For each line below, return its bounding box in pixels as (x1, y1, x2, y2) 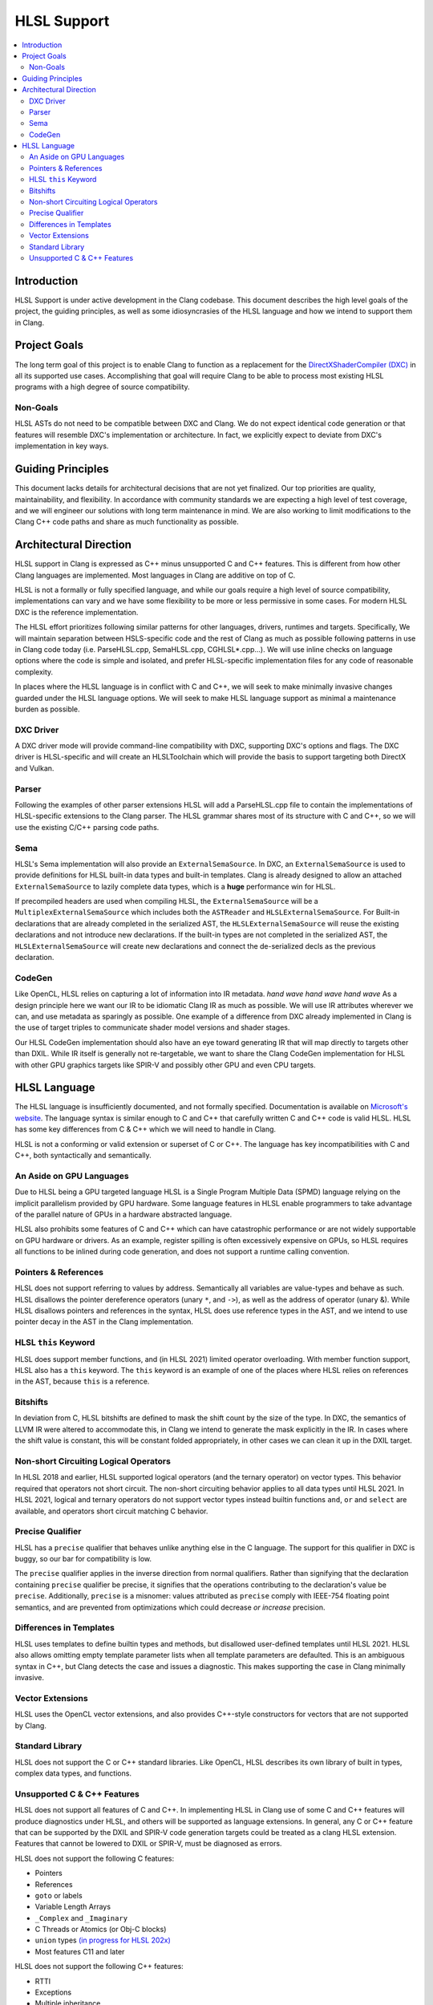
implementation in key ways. (14, 441, 109, 451)
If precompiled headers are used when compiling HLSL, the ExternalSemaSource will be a (14, 897, 318, 906)
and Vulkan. (14, 763, 55, 773)
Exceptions (34, 1987, 72, 1997)
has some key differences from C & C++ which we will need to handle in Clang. (14, 1124, 277, 1134)
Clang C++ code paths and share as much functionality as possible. (14, 517, 240, 527)
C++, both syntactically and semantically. (14, 1151, 152, 1160)
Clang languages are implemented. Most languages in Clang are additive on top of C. (14, 570, 296, 580)
